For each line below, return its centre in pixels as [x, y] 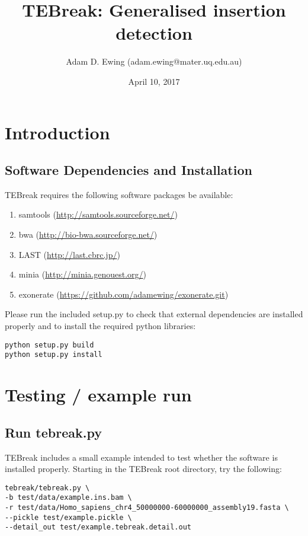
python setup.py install [54, 355]
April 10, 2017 [154, 81]
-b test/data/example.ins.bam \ [68, 498]
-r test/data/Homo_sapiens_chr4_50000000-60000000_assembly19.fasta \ [147, 508]
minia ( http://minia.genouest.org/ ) [83, 274]
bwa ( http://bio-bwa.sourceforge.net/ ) [88, 234]
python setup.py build [49, 345]
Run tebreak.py [53, 432]
